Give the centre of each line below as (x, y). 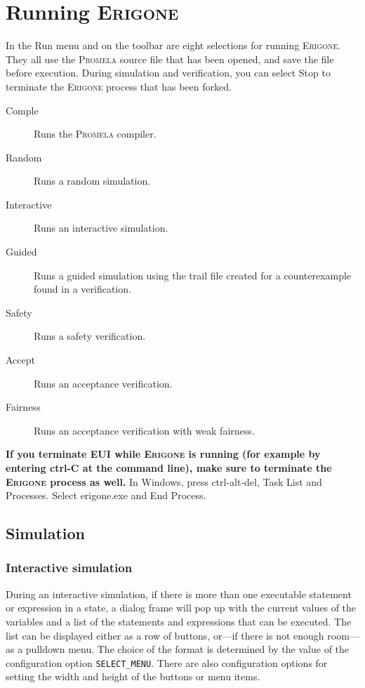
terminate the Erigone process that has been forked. (119, 86)
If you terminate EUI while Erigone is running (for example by (163, 454)
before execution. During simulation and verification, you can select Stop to (168, 73)
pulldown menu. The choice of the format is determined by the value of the (187, 649)
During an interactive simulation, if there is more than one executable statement (179, 594)
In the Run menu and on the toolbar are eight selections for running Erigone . (173, 45)
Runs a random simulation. (92, 181)
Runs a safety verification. (90, 336)
